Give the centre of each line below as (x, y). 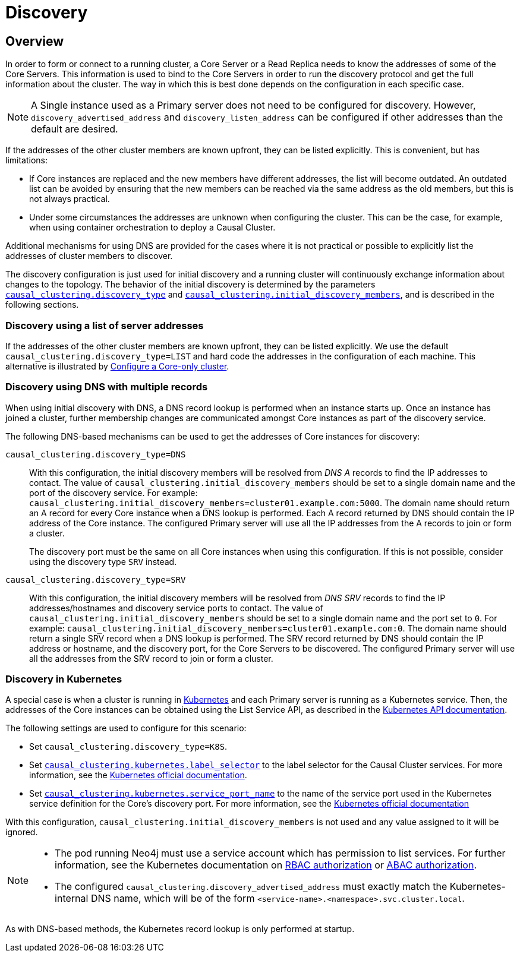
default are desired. (75, 129)
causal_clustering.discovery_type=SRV (96, 579)
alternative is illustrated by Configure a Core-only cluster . (117, 366)
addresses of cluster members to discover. (89, 256)
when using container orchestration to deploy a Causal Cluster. (152, 228)
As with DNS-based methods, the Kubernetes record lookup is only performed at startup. (180, 929)
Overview (35, 41)
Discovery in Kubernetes (64, 679)
